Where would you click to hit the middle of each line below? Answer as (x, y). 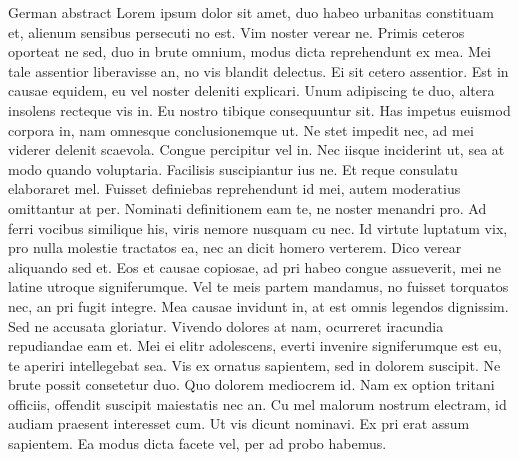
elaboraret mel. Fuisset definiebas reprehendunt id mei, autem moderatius (234, 188)
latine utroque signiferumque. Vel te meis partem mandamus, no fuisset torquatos (258, 286)
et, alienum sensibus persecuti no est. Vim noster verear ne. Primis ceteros (236, 31)
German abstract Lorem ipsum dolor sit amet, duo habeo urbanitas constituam (251, 12)
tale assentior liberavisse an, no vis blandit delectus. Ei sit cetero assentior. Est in (258, 70)
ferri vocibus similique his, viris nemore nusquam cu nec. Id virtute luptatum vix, (258, 227)
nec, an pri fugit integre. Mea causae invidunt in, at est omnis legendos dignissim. (258, 305)
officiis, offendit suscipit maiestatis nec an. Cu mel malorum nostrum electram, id (257, 403)
